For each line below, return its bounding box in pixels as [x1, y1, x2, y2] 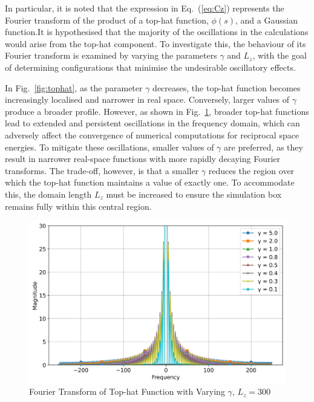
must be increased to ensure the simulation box [106, 187, 282, 200]
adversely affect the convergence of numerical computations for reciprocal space [5, 128, 299, 141]
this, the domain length [5, 187, 92, 200]
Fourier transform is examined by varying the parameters [5, 49, 217, 62]
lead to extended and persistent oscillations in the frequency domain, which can [5, 117, 300, 129]
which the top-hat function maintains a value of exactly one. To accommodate [5, 176, 295, 189]
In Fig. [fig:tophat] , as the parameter [5, 81, 143, 94]
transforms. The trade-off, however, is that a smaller [5, 164, 199, 177]
